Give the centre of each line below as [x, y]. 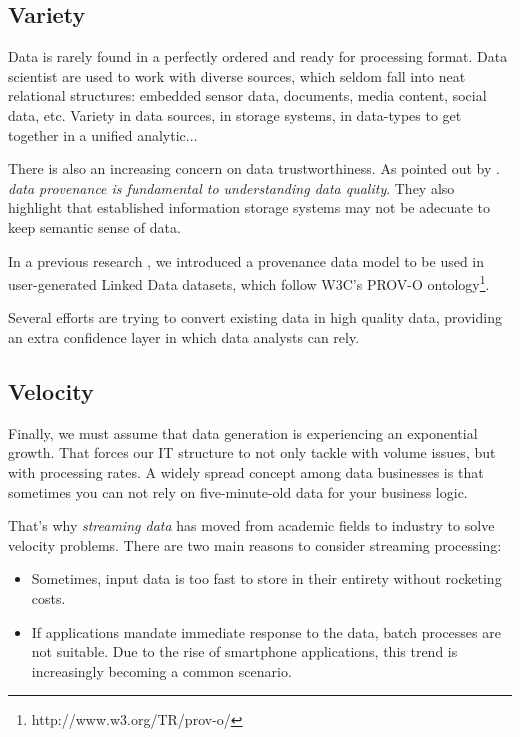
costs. [48, 597]
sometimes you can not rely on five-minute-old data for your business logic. [238, 491]
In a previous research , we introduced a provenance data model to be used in [246, 260]
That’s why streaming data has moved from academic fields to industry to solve [251, 525]
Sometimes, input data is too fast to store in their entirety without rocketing [266, 578]
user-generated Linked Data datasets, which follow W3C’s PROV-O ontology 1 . [249, 282]
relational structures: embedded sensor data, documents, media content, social [247, 95]
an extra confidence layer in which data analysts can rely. [184, 336]
